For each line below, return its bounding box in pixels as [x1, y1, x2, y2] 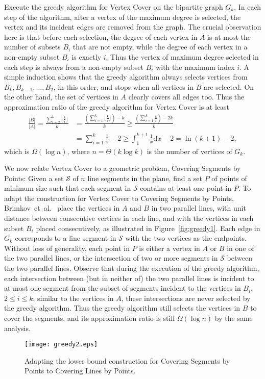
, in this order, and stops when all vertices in [53, 81, 194, 92]
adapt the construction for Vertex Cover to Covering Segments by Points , [4, 192, 234, 203]
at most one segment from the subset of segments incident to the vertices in [4, 283, 241, 293]
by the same [214, 313, 253, 323]
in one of [227, 242, 254, 253]
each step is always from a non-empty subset [4, 61, 143, 72]
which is [4, 145, 30, 156]
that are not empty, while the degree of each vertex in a [73, 41, 248, 52]
